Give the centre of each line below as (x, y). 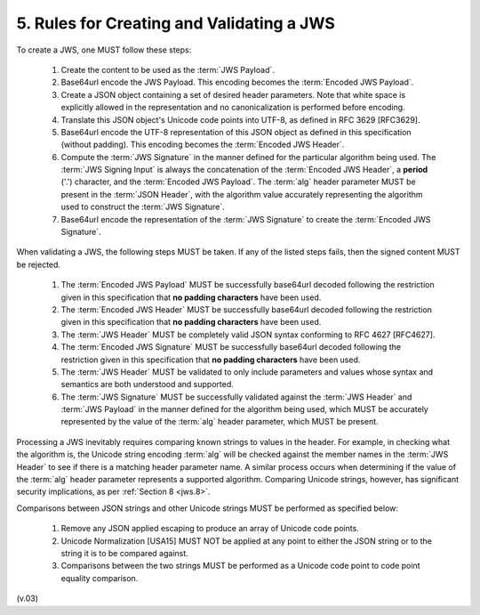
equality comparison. (100, 578)
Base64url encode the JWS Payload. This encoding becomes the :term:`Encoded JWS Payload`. (237, 82)
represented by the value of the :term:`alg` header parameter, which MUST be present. (220, 422)
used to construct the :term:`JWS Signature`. (143, 207)
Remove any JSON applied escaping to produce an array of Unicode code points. (210, 529)
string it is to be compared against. (124, 553)
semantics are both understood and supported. (148, 384)
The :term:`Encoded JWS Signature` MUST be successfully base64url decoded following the (231, 347)
